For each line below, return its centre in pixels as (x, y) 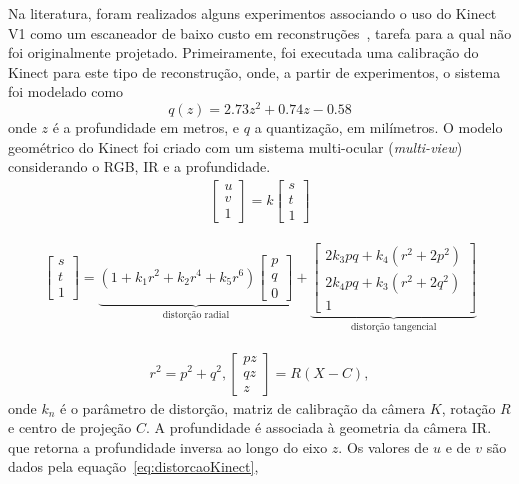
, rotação (468, 407)
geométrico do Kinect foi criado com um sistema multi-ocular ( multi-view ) (235, 146)
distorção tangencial (393, 326)
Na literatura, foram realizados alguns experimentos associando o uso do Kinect (252, 13)
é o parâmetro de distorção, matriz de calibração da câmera (243, 407)
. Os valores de (383, 446)
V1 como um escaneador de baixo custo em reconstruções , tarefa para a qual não (260, 32)
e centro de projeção (70, 427)
